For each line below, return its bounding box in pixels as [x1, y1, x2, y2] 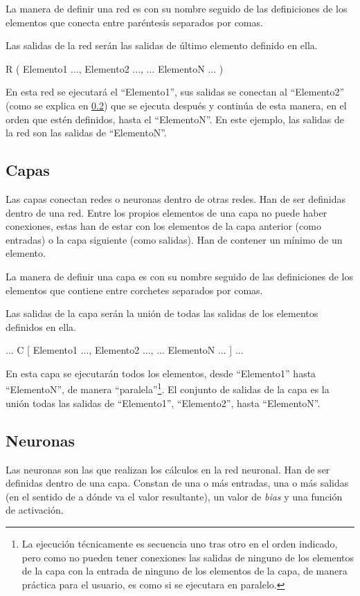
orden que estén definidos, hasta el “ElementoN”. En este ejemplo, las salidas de [6, 111, 344, 126]
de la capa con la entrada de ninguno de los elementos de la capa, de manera [21, 563, 348, 578]
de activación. [6, 503, 64, 517]
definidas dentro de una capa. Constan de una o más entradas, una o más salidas [6, 476, 349, 490]
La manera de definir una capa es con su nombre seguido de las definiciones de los [6, 269, 354, 283]
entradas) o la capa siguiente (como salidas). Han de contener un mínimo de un [6, 232, 343, 246]
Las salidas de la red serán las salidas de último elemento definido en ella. [6, 38, 318, 53]
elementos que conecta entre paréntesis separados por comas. [6, 15, 263, 29]
